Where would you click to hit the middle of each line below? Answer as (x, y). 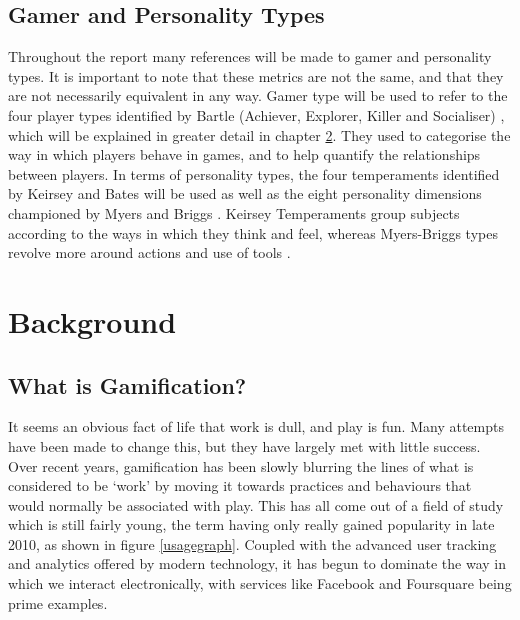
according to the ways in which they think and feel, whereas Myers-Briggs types (253, 232)
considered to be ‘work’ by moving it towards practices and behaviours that (240, 485)
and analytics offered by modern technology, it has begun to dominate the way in (257, 563)
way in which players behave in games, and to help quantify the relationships (244, 154)
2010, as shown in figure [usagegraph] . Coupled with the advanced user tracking (252, 543)
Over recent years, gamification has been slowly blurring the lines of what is (241, 465)
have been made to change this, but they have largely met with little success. (244, 445)
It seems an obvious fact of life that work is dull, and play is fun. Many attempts (256, 426)
